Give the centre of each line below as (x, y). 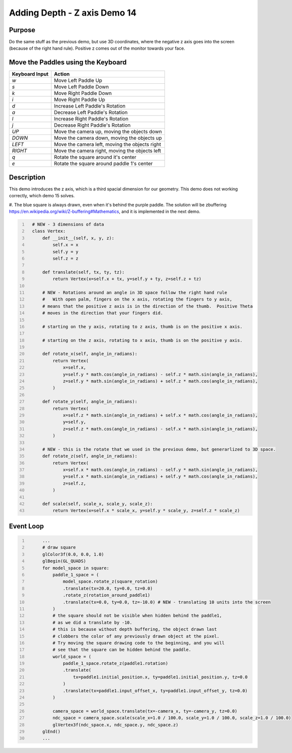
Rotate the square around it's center (95, 157)
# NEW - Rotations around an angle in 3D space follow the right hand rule (135, 292)
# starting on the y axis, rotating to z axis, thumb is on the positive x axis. (142, 327)
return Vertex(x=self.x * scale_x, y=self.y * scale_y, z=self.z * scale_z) (146, 511)
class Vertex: (49, 231)
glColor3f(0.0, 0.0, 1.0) (73, 554)
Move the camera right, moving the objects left (108, 151)
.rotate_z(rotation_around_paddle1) (106, 595)
